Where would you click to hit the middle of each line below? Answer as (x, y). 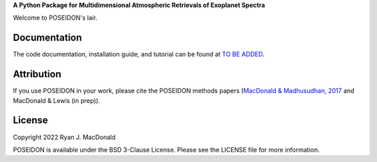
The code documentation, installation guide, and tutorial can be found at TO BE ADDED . (139, 54)
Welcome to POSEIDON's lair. (55, 18)
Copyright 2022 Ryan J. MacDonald (64, 137)
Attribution (37, 74)
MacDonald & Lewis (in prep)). (57, 100)
